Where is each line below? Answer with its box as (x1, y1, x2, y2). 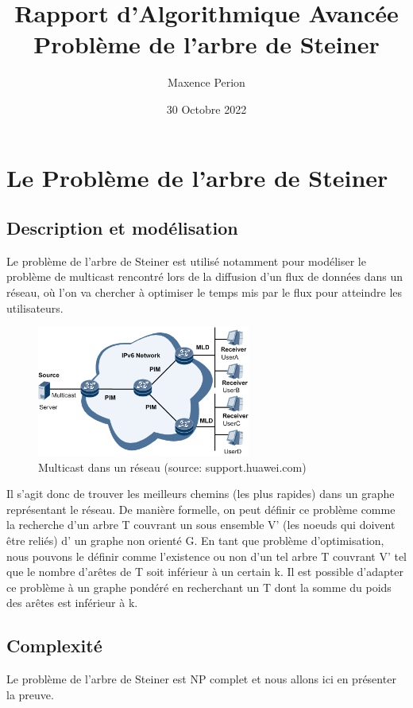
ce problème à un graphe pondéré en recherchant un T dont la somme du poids (6, 578, 392, 595)
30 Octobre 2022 (166, 100, 247, 117)
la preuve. (6, 686, 54, 702)
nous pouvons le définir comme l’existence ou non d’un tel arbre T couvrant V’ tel (6, 547, 407, 564)
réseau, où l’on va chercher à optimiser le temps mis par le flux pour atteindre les (6, 284, 403, 301)
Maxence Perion (168, 74, 245, 91)
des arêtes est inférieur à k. (6, 594, 138, 611)
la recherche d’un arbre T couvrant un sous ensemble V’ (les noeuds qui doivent (6, 516, 396, 533)
